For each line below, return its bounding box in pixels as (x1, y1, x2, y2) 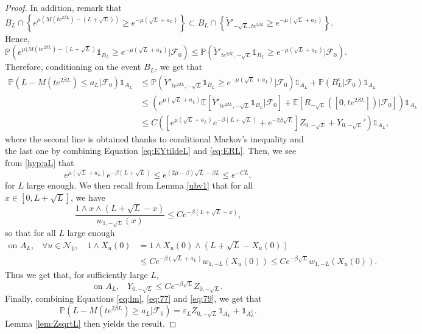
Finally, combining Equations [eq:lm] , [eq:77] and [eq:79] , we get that (5, 292, 262, 305)
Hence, (5, 32, 30, 44)
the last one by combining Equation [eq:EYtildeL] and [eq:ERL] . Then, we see (5, 144, 297, 157)
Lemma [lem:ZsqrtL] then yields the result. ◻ (5, 317, 177, 330)
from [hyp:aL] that (5, 156, 74, 169)
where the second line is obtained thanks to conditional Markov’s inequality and (5, 132, 304, 145)
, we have (71, 190, 105, 203)
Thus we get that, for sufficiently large (5, 268, 148, 280)
